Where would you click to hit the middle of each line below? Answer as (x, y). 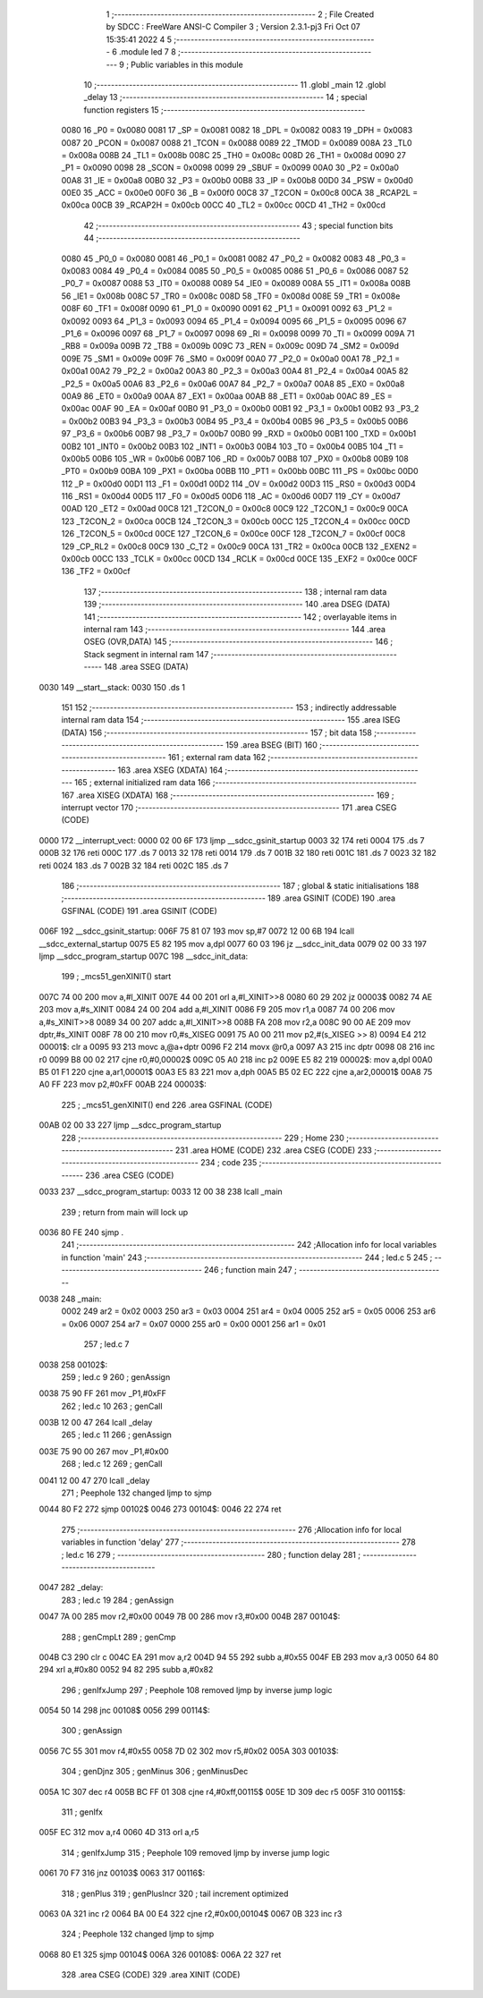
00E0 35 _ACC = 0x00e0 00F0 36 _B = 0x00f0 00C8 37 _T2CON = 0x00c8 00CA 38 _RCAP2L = (240, 193)
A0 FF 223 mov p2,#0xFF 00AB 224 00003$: (123, 1084)
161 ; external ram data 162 (217, 758)
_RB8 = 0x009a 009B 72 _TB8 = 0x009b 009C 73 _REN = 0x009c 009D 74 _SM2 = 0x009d (230, 346)
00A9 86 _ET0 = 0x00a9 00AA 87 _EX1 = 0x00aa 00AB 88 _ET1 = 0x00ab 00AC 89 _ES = (227, 396)
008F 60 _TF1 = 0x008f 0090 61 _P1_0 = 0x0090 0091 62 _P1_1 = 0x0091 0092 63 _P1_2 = (227, 309)
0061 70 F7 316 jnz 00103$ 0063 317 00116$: (122, 1873)
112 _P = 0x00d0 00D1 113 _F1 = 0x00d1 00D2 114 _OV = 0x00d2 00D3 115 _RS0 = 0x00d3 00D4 (238, 484)
